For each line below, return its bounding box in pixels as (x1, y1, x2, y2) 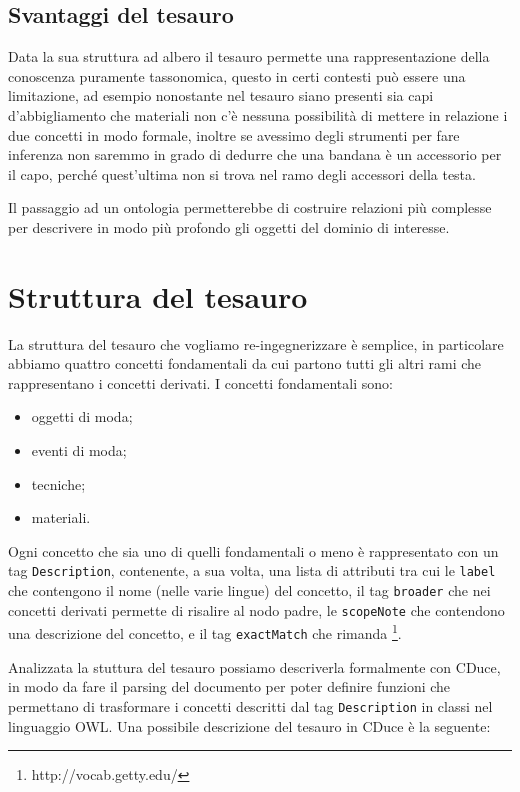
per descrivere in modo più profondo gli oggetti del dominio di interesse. (8, 216, 450, 237)
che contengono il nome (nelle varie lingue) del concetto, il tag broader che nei (8, 580, 491, 601)
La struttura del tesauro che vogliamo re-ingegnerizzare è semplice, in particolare (8, 333, 504, 354)
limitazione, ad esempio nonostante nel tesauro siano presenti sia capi (8, 85, 434, 106)
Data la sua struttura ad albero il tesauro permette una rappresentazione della (8, 46, 490, 67)
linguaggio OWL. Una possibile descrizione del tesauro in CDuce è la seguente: (8, 715, 491, 736)
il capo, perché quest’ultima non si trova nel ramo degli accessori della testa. (8, 163, 476, 184)
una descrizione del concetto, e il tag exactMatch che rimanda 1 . (8, 620, 402, 644)
